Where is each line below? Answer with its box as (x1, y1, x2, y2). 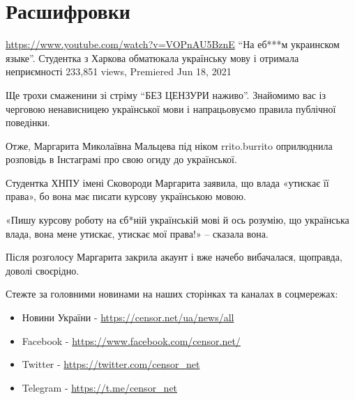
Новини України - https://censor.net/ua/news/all (22, 310, 234, 325)
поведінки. (6, 115, 50, 130)
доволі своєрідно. (6, 263, 80, 277)
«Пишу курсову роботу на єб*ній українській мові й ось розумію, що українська (6, 213, 349, 227)
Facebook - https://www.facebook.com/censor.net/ (22, 333, 241, 348)
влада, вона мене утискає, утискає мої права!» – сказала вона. (6, 226, 269, 240)
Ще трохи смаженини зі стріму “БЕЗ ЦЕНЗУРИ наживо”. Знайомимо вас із (6, 87, 326, 102)
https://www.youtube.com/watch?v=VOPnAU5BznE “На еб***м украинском (6, 37, 340, 52)
